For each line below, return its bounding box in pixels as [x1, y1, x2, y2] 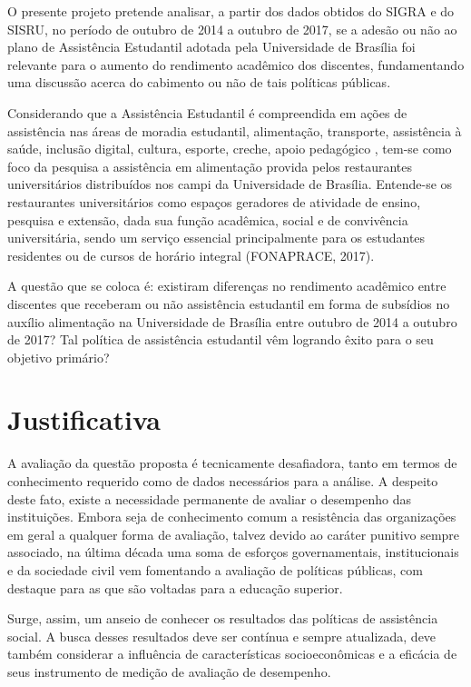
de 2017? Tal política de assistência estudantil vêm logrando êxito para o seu [7, 330, 434, 349]
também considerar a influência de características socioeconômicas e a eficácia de [7, 644, 457, 663]
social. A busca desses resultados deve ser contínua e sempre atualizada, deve [7, 626, 437, 645]
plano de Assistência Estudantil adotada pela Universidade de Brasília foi [7, 37, 416, 56]
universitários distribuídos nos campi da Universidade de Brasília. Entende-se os [7, 174, 453, 194]
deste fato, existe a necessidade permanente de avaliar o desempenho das [7, 489, 411, 508]
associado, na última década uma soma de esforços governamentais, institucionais [7, 543, 459, 562]
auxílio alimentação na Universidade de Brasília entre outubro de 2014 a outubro [7, 312, 457, 331]
